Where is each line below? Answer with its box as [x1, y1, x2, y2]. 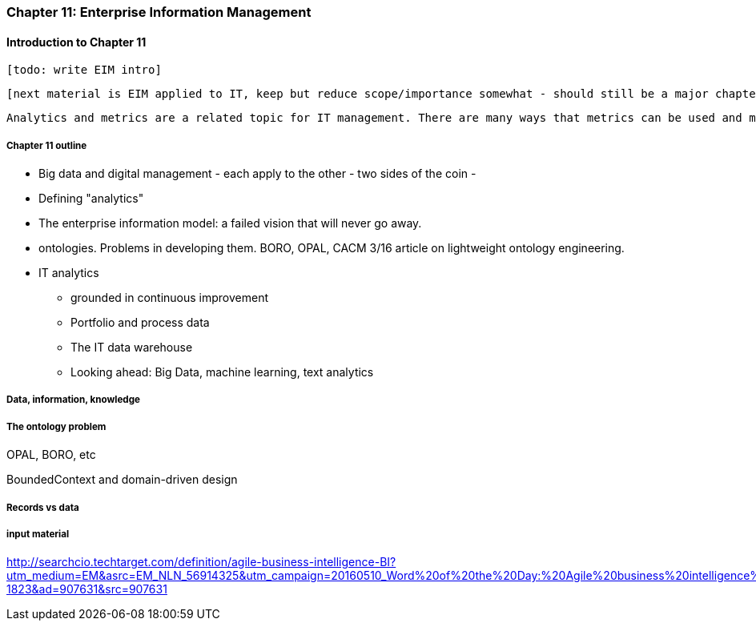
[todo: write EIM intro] [6, 63, 162, 77]
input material [6, 528, 70, 540]
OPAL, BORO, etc [6, 448, 96, 462]
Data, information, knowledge [6, 394, 140, 406]
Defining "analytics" [38, 191, 144, 205]
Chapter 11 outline [6, 139, 87, 151]
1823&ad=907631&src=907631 [6, 582, 167, 597]
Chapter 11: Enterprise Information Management [6, 4, 312, 20]
